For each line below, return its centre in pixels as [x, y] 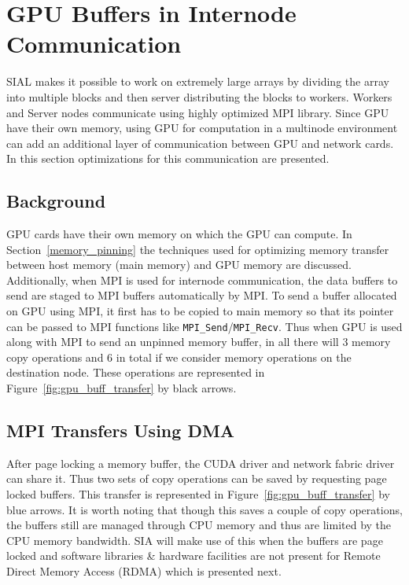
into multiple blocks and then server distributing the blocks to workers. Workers [199, 96]
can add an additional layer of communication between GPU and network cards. [200, 143]
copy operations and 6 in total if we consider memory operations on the [179, 357]
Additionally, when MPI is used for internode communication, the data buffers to [202, 280]
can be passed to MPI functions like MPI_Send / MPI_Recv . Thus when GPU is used [204, 326]
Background [56, 201]
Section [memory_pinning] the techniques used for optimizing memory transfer [198, 249]
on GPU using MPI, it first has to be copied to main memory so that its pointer [200, 311]
